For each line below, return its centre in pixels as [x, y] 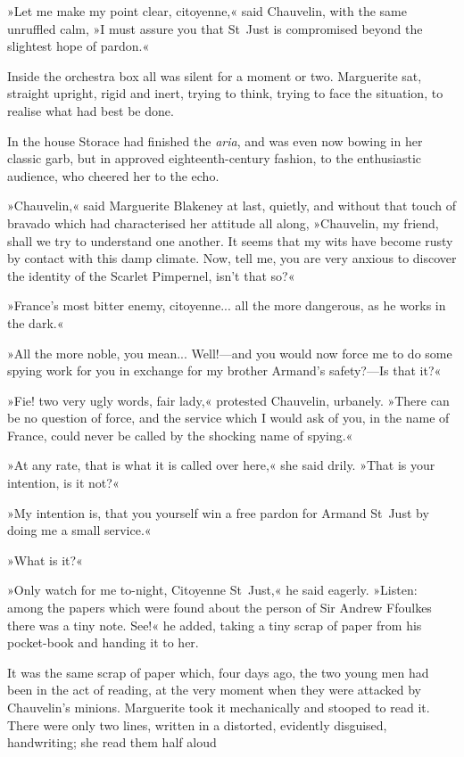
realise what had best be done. [91, 110]
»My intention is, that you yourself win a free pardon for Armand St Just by [218, 512]
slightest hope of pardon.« [79, 46]
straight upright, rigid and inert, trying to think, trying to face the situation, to [225, 93]
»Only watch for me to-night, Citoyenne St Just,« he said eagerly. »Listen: [212, 590]
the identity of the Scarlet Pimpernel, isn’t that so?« [151, 275]
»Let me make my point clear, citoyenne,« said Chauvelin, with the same [207, 11]
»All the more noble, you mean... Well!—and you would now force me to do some [230, 353]
